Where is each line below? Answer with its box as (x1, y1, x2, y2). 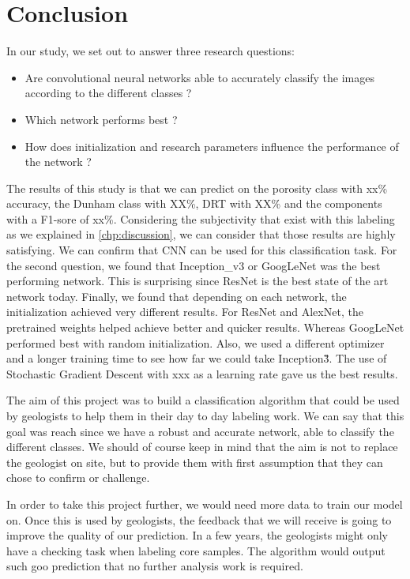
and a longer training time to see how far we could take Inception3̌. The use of (6, 350, 387, 367)
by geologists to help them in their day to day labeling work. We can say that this (6, 408, 404, 423)
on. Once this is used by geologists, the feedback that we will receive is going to (6, 511, 392, 528)
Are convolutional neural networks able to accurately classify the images (24, 69, 375, 85)
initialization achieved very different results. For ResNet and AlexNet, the (6, 303, 363, 320)
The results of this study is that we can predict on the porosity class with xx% (6, 179, 388, 196)
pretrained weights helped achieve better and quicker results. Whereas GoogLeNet (6, 319, 404, 336)
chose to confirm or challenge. (6, 469, 150, 486)
